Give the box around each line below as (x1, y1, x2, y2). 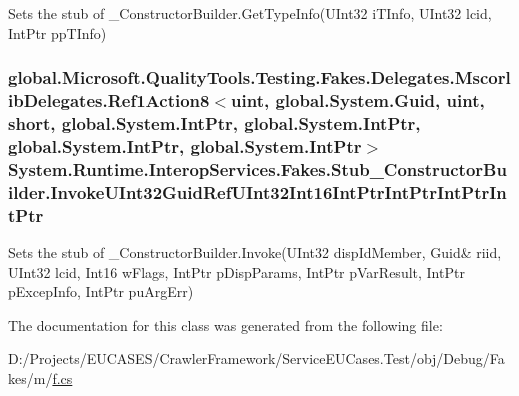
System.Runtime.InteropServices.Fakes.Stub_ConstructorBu (8, 156, 507, 181)
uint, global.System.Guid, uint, (231, 88, 485, 113)
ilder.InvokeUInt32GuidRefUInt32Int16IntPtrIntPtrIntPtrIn (8, 179, 507, 204)
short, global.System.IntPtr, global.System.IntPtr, (8, 110, 421, 135)
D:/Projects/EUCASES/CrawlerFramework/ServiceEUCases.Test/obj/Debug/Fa (8, 348, 505, 369)
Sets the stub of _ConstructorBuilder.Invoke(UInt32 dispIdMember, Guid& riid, (8, 241, 502, 262)
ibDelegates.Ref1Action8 (8, 88, 210, 113)
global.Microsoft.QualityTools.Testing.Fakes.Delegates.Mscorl (8, 65, 511, 90)
